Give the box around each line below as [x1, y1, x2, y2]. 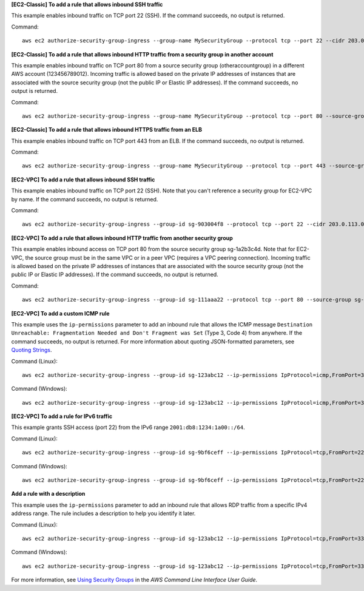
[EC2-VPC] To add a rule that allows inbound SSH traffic [11, 176, 155, 183]
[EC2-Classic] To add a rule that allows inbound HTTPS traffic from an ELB [11, 126, 203, 133]
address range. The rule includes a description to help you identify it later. [11, 510, 196, 517]
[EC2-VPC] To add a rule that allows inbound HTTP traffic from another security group [11, 234, 233, 241]
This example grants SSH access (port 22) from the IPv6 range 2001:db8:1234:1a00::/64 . [11, 424, 245, 431]
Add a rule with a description [11, 490, 86, 498]
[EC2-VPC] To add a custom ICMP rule [11, 309, 110, 317]
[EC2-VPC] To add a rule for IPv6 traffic [11, 413, 113, 420]
